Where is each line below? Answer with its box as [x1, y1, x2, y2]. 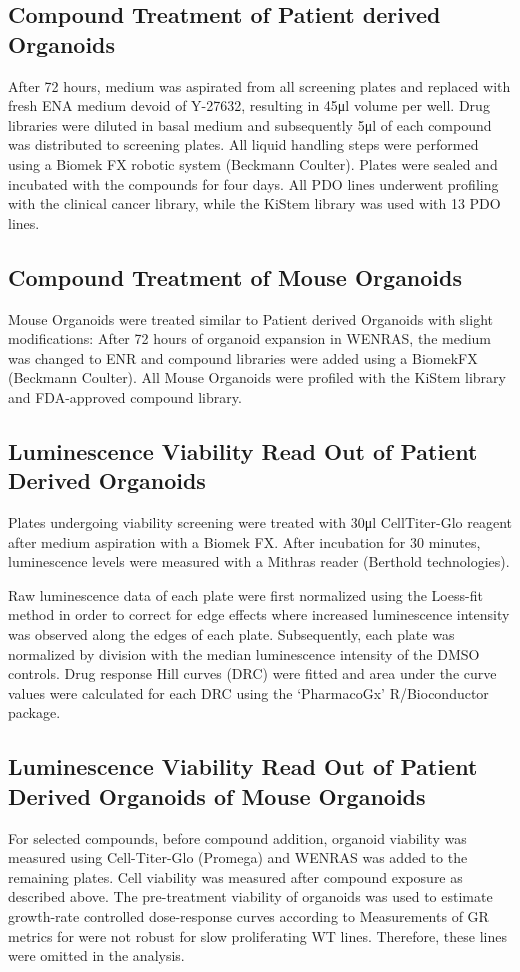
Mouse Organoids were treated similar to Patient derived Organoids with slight [8, 308, 493, 329]
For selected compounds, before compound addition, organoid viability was [8, 827, 467, 848]
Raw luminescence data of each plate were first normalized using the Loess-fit [8, 584, 483, 605]
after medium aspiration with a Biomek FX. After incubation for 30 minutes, [8, 531, 481, 552]
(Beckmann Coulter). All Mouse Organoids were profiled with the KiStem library [8, 367, 506, 388]
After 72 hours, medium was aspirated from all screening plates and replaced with [8, 75, 511, 96]
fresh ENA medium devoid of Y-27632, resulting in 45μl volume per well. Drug [8, 95, 490, 116]
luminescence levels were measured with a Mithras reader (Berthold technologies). [8, 551, 510, 572]
